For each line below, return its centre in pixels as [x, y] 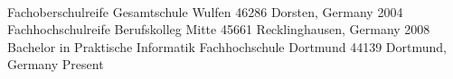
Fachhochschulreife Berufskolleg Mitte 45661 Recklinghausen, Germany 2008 [219, 29]
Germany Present [56, 64]
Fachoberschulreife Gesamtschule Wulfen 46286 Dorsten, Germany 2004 [205, 11]
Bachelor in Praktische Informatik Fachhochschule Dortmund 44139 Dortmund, [227, 46]
